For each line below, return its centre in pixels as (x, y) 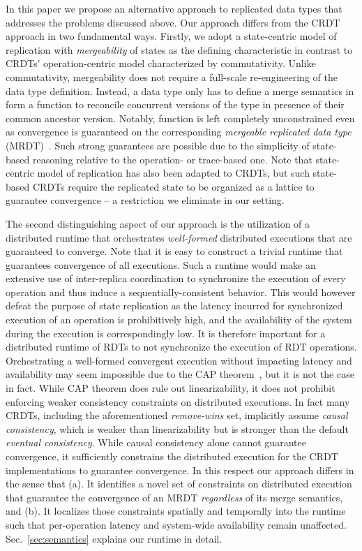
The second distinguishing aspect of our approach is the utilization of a (158, 223)
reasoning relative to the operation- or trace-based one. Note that (172, 159)
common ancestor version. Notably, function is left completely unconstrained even (180, 118)
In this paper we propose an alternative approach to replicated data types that (174, 8)
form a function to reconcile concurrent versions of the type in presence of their (175, 104)
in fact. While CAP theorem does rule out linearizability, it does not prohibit (171, 388)
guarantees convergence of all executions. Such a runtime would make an (161, 264)
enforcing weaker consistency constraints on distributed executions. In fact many (178, 401)
